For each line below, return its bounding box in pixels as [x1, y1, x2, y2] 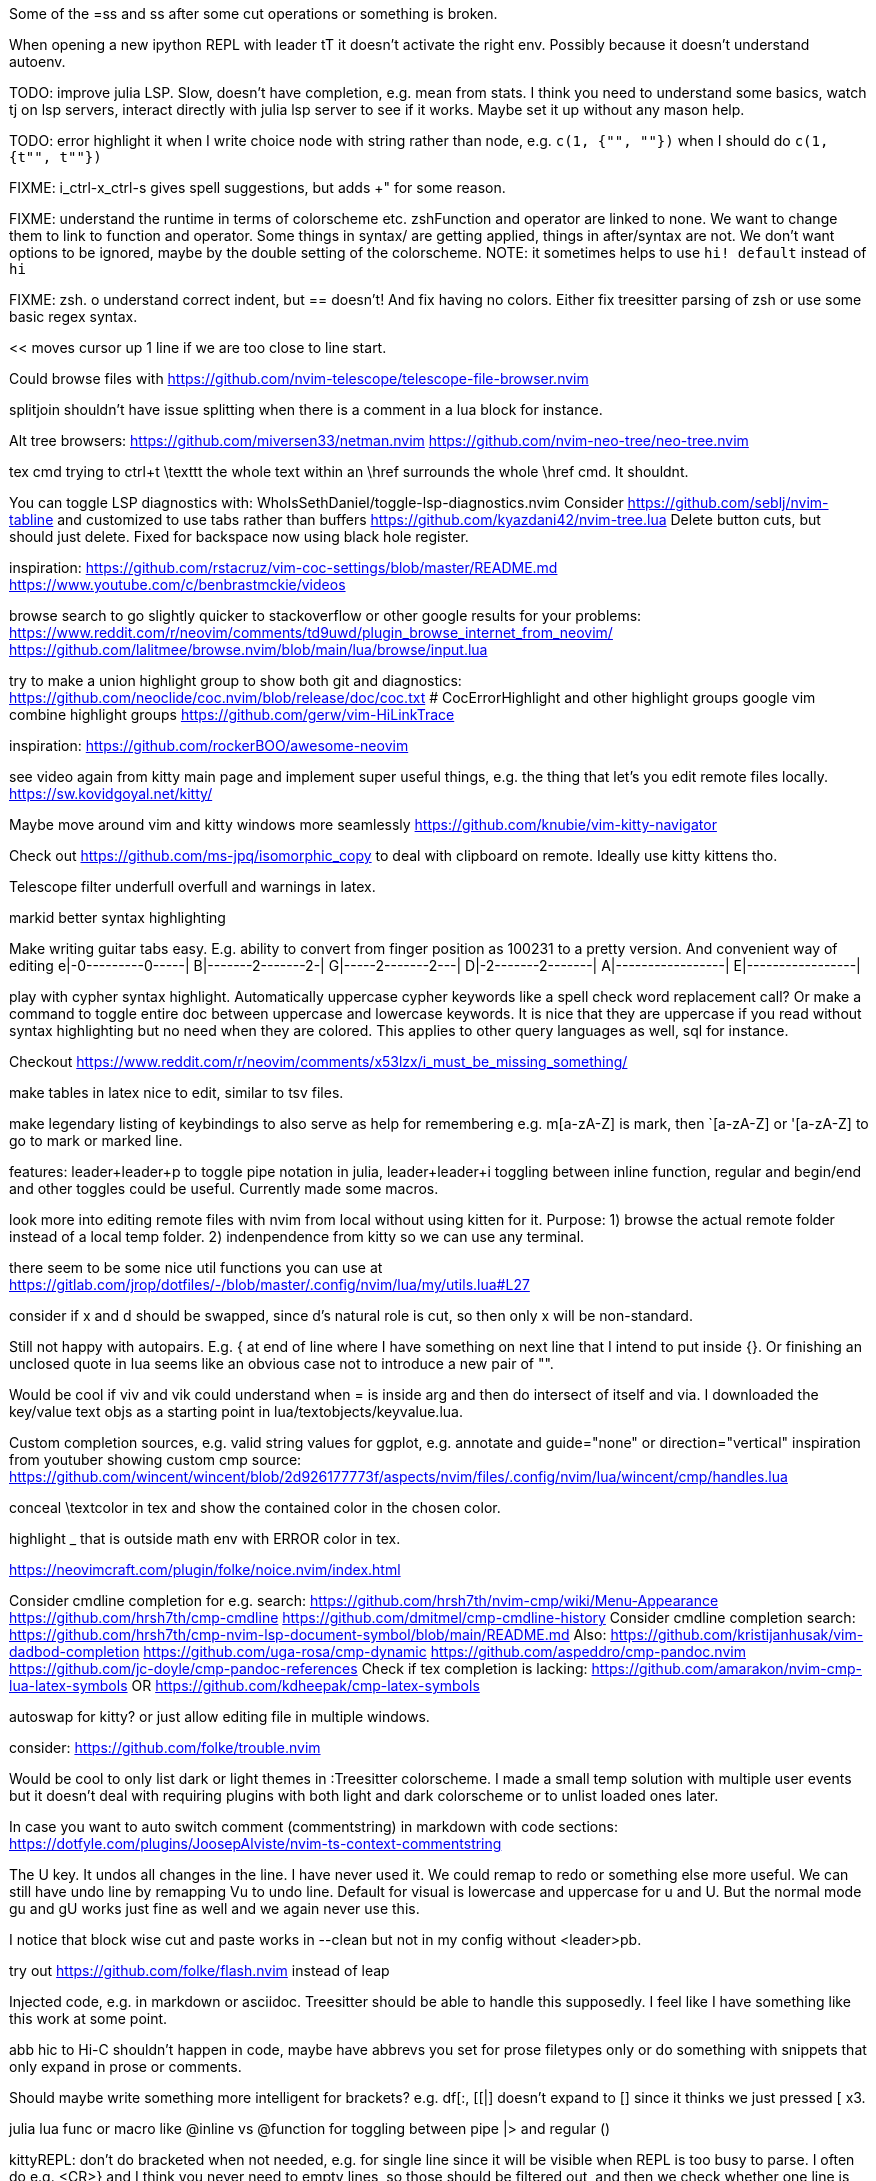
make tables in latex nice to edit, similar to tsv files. [9, 1084, 344, 1101]
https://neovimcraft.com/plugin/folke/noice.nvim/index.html [9, 1561, 401, 1578]
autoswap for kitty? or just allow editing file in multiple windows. [9, 1708, 430, 1725]
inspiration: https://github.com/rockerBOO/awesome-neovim [9, 737, 409, 754]
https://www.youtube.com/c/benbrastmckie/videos [9, 576, 346, 593]
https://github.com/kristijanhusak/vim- [610, 1626, 864, 1643]
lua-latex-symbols [9, 1677, 128, 1694]
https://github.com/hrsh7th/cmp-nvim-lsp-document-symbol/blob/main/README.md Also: [9, 1626, 607, 1643]
